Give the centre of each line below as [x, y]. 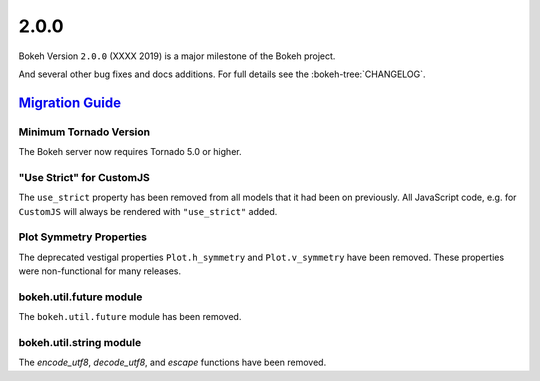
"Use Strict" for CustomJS [84, 177]
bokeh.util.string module [80, 343]
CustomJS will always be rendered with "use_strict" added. [148, 211]
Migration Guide [70, 102]
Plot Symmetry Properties [82, 237]
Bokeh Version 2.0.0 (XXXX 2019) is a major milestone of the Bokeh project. [177, 56]
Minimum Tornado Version [84, 132]
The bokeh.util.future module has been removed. [130, 317]
